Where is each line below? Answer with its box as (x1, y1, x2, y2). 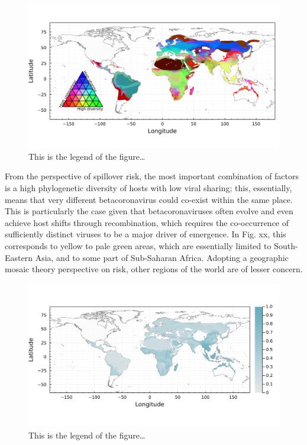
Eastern (5, 251, 33, 263)
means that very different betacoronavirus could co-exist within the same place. (5, 193, 293, 205)
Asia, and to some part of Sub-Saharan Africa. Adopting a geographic (35, 251, 289, 263)
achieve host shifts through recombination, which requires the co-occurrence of (5, 216, 289, 228)
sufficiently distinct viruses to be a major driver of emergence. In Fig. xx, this (5, 228, 286, 240)
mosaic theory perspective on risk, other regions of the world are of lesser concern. (5, 263, 303, 275)
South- (274, 239, 298, 251)
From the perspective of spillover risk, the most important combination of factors (5, 170, 299, 182)
